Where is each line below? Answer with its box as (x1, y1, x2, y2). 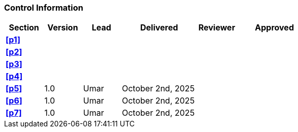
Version (47, 22, 78, 33)
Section (9, 22, 39, 33)
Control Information (4, 3, 83, 13)
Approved (255, 22, 294, 33)
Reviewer (198, 22, 235, 33)
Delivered (140, 22, 178, 33)
